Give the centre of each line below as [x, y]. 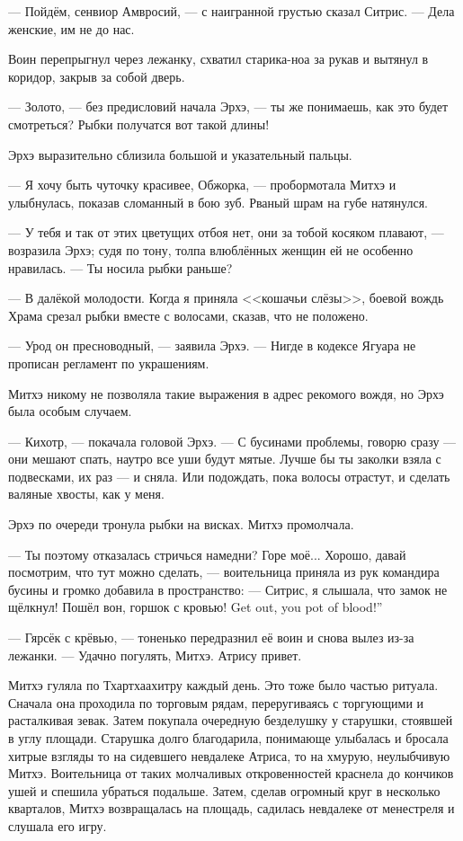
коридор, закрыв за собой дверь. [97, 76]
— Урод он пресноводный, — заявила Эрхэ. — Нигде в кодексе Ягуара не [212, 345]
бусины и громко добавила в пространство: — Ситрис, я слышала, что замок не [228, 589]
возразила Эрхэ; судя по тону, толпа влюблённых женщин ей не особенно [211, 249]
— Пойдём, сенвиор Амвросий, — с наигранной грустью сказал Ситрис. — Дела [231, 11]
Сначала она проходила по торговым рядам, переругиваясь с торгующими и [216, 702]
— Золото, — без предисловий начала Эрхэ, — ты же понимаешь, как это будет [228, 106]
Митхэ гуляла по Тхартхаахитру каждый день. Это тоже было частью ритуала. [223, 685]
